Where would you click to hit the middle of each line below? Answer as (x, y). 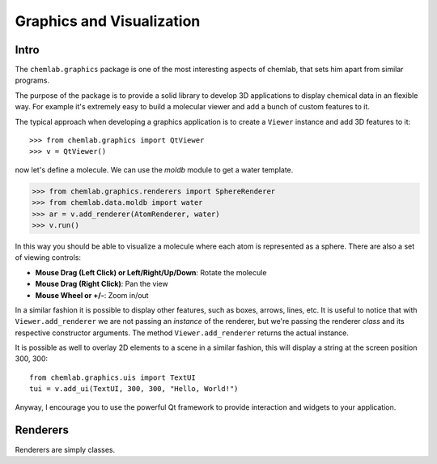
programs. (32, 80)
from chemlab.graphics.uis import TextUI (112, 377)
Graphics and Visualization (108, 21)
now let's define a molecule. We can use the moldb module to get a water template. (154, 169)
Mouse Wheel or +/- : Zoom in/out (92, 295)
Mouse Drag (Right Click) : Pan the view (102, 284)
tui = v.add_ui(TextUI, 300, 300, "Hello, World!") (134, 389)
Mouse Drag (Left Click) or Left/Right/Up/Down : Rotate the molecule (151, 272)
